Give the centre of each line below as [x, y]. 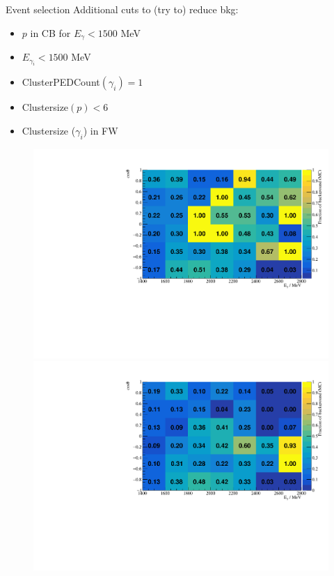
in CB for [50, 32]
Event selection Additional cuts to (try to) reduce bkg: [122, 9]
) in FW [101, 131]
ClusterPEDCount [61, 82]
